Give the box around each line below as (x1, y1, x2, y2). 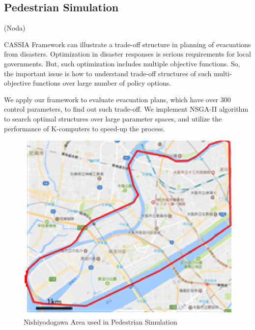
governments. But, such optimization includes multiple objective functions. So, (4, 58, 240, 68)
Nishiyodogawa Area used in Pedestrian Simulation (24, 317, 177, 327)
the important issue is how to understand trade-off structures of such (4, 68, 212, 78)
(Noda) (4, 23, 26, 33)
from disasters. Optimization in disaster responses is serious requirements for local (4, 49, 251, 59)
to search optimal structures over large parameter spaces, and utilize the (4, 113, 222, 123)
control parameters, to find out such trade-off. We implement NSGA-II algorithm (4, 104, 249, 114)
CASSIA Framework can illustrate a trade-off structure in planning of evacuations (4, 39, 251, 49)
